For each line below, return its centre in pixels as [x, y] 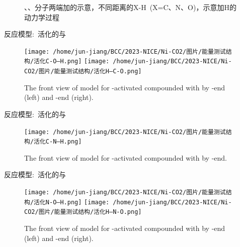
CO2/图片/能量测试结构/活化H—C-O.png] [83, 72]
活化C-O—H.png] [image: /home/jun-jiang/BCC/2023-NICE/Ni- [133, 61]
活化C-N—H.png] [58, 142]
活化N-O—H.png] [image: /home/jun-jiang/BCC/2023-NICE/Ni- [133, 202]
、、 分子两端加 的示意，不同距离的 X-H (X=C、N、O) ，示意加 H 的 [130, 7]
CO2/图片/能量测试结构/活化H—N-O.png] [83, 212]
